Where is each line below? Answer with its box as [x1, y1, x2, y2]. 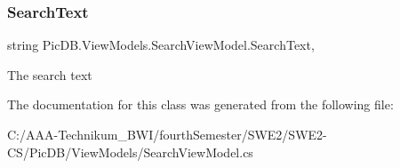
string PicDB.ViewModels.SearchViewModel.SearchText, [7, 36, 315, 54]
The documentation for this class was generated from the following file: [7, 95, 394, 114]
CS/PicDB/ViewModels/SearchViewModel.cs [7, 142, 253, 161]
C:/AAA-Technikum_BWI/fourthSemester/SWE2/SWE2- [7, 125, 327, 143]
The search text [7, 65, 92, 84]
